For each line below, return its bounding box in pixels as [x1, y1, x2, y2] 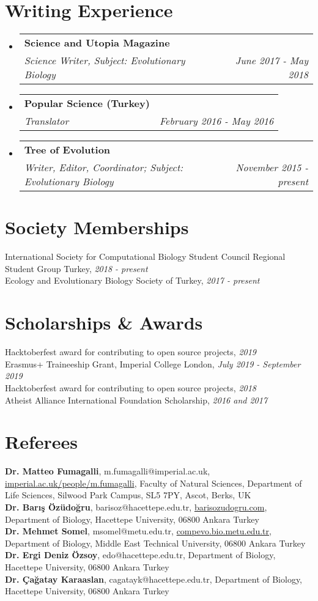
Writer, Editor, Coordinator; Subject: [24, 160, 183, 175]
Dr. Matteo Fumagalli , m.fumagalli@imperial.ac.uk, [5, 465, 210, 477]
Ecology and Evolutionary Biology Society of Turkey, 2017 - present [5, 274, 260, 287]
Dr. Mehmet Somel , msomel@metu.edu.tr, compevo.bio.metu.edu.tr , [5, 525, 272, 537]
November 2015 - [235, 160, 308, 175]
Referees [5, 429, 78, 454]
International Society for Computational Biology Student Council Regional [5, 250, 286, 263]
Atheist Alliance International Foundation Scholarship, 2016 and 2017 [5, 393, 268, 406]
